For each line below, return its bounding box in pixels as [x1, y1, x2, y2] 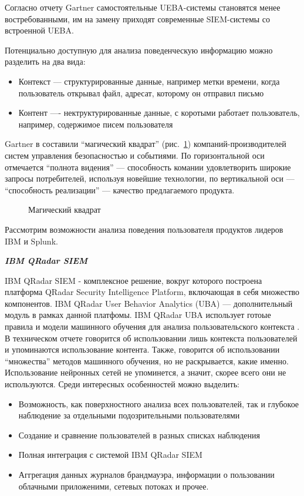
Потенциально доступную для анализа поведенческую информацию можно [5, 43, 273, 56]
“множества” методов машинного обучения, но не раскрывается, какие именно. [5, 354, 289, 367]
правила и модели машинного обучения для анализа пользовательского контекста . [5, 320, 300, 333]
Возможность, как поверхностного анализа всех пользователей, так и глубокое [18, 397, 299, 410]
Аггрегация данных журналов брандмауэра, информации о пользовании [18, 468, 275, 480]
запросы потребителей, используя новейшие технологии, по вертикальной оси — [5, 172, 295, 185]
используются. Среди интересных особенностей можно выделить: [5, 378, 240, 390]
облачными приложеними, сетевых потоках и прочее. [18, 480, 209, 492]
